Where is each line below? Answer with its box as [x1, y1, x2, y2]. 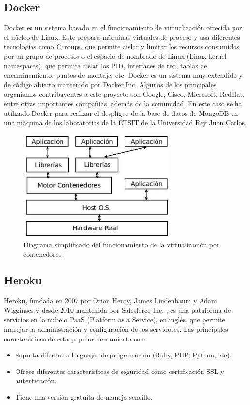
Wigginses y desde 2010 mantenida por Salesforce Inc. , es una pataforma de [4, 305, 231, 315]
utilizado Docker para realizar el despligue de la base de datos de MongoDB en [4, 108, 238, 118]
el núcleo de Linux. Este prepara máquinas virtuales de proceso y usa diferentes [4, 32, 240, 42]
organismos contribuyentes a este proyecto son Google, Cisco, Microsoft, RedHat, [4, 89, 245, 99]
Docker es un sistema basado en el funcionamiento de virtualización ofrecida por [4, 22, 242, 32]
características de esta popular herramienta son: [4, 333, 146, 343]
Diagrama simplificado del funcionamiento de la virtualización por [23, 239, 219, 249]
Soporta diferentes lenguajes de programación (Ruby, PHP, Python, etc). [15, 350, 232, 360]
